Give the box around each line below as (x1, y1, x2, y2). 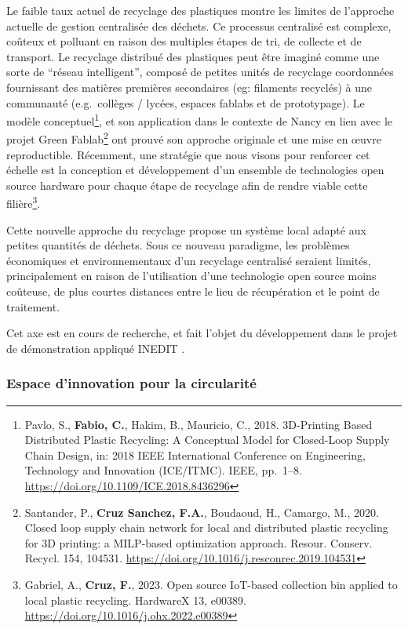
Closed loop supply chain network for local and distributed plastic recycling (24, 519, 388, 536)
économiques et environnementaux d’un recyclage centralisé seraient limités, (6, 252, 371, 268)
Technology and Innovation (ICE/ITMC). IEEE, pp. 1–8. (24, 462, 302, 478)
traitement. (6, 298, 60, 314)
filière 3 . (6, 193, 41, 212)
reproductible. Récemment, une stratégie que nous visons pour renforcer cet (6, 146, 370, 162)
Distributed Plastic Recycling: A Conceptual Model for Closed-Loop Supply (24, 431, 390, 448)
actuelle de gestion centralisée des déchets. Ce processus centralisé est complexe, (6, 17, 392, 34)
